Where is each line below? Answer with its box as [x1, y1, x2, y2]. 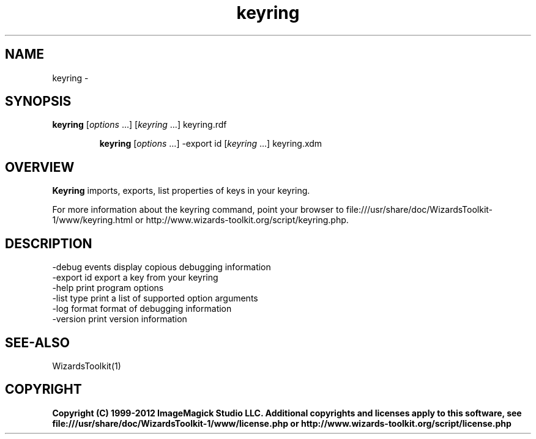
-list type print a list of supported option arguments [52, 293, 258, 304]
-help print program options [52, 282, 164, 293]
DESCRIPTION [5, 235, 92, 251]
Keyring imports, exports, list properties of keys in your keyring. [52, 185, 310, 196]
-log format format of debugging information [52, 303, 232, 314]
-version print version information [52, 314, 187, 325]
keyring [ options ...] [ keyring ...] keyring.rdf [52, 119, 227, 130]
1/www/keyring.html [52, 215, 133, 226]
